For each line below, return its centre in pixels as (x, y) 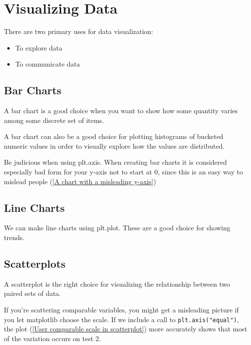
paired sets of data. (33, 293)
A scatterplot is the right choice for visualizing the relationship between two (117, 284)
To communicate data (48, 64)
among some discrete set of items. (54, 120)
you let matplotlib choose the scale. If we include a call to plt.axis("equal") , (121, 319)
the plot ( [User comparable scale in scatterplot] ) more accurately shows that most (126, 329)
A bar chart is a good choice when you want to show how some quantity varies (121, 111)
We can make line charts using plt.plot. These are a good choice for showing (117, 228)
